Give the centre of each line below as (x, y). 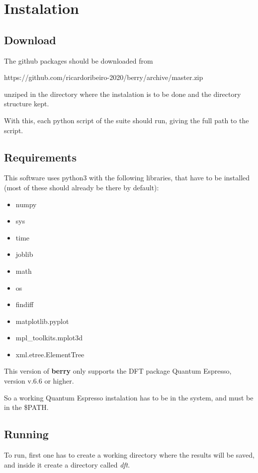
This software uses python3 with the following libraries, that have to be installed (127, 178)
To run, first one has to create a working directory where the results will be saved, (129, 455)
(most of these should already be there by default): (82, 187)
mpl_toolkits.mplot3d (49, 338)
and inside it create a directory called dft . (67, 464)
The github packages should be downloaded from (79, 60)
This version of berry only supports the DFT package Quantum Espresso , (118, 371)
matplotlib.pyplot (42, 321)
